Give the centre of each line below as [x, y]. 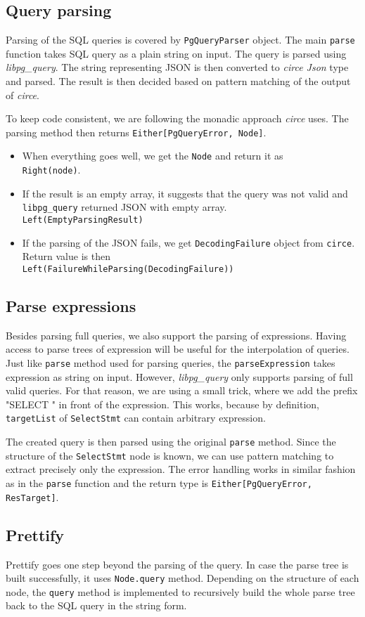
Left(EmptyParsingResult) [83, 220]
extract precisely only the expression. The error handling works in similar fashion [181, 469]
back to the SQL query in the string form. [96, 605]
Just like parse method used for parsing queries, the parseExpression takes [171, 363]
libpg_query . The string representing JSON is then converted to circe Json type [177, 67]
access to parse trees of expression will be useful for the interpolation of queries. [178, 349]
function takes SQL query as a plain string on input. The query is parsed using [176, 53]
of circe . [23, 95]
